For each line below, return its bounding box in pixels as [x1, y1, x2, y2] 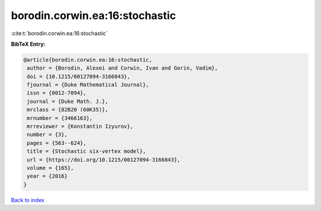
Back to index [11, 196, 45, 203]
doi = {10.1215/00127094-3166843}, [27, 73, 131, 80]
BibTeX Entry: [11, 40, 46, 48]
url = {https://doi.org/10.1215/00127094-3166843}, [27, 156, 181, 163]
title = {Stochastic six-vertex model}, [27, 148, 146, 155]
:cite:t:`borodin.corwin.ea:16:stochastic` [11, 30, 108, 37]
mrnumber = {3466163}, [27, 115, 93, 121]
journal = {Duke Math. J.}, [27, 98, 109, 105]
